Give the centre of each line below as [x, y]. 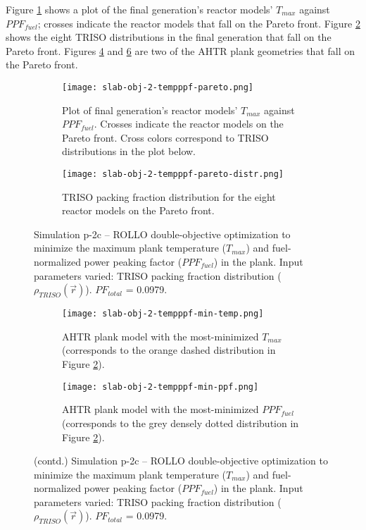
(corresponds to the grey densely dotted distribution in [181, 423]
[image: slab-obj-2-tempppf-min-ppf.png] [160, 387]
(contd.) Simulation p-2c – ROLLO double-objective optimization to [181, 461]
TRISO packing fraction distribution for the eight [169, 196]
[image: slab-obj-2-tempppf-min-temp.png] [163, 314]
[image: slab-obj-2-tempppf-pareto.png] [158, 87]
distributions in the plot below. [129, 151]
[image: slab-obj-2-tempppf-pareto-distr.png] [173, 174]
